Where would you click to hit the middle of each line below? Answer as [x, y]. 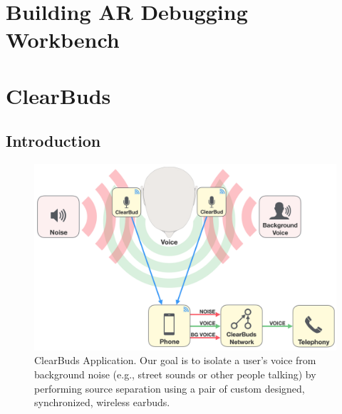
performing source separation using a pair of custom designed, [170, 388]
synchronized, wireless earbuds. [102, 402]
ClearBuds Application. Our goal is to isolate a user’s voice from [175, 360]
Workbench [63, 40]
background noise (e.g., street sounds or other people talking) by [175, 374]
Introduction [53, 141]
